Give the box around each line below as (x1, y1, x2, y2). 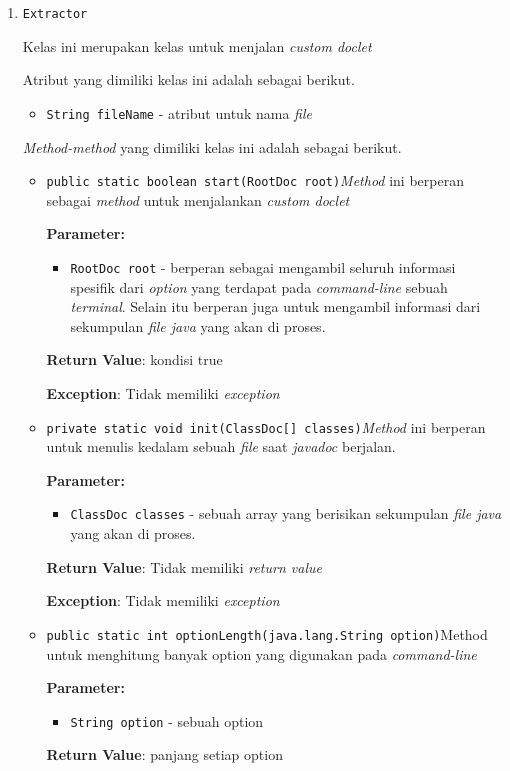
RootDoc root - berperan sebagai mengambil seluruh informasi (70, 256, 456, 277)
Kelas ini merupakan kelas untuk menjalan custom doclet (22, 35, 372, 56)
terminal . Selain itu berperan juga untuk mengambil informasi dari (70, 296, 481, 317)
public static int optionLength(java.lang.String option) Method (46, 623, 488, 644)
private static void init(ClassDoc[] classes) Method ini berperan (46, 416, 486, 437)
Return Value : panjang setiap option (46, 744, 283, 765)
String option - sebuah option (70, 710, 264, 731)
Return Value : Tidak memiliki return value (46, 556, 322, 577)
